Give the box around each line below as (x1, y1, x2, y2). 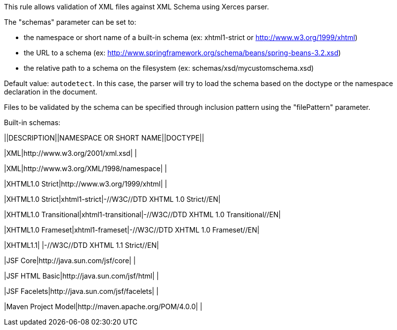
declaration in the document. (4, 88, 97, 96)
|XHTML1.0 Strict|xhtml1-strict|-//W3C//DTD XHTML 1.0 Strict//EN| (4, 195, 221, 203)
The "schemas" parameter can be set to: (4, 18, 136, 26)
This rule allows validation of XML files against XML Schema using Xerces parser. (4, 2, 269, 11)
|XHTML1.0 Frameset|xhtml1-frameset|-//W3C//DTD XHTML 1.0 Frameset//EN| (4, 226, 260, 234)
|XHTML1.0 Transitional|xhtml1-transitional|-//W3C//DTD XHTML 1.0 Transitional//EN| (4, 210, 281, 219)
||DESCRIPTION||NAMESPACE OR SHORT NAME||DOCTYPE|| (4, 134, 204, 142)
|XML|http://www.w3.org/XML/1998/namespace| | (4, 164, 167, 173)
